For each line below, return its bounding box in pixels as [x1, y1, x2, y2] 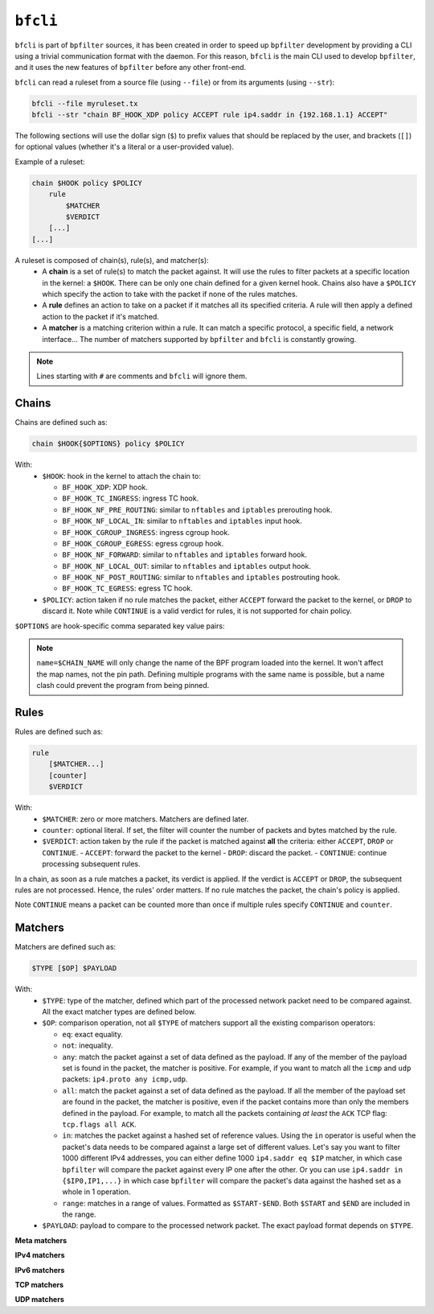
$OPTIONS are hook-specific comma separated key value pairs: [14, 620, 225, 631]
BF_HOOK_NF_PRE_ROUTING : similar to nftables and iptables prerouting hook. [62, 505, 333, 514]
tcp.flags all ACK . [62, 1119, 137, 1129]
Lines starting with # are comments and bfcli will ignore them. [36, 371, 248, 381]
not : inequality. [62, 1040, 113, 1050]
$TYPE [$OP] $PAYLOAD [31, 964, 117, 973]
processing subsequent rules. [42, 859, 141, 869]
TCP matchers [14, 1280, 64, 1290]
